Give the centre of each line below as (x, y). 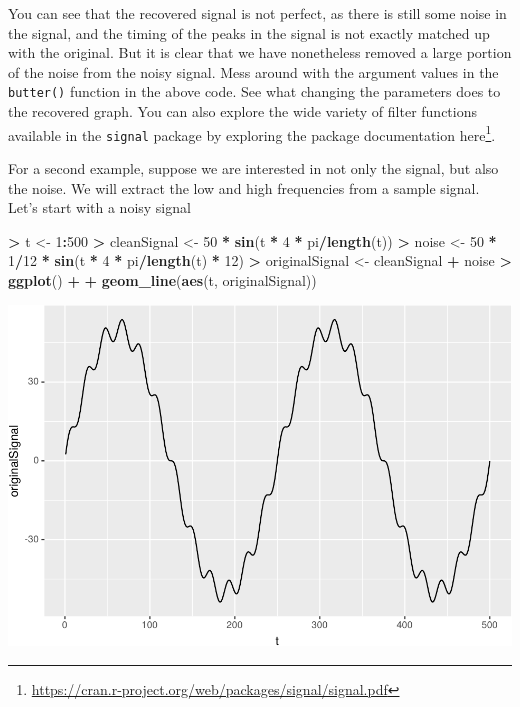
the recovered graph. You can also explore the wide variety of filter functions (242, 111)
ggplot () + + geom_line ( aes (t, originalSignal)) (162, 279)
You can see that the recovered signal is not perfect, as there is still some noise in (257, 13)
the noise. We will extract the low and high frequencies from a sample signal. (244, 187)
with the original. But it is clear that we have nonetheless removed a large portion (260, 52)
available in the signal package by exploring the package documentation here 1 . (252, 133)
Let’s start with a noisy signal (99, 207)
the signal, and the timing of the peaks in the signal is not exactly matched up (249, 32)
